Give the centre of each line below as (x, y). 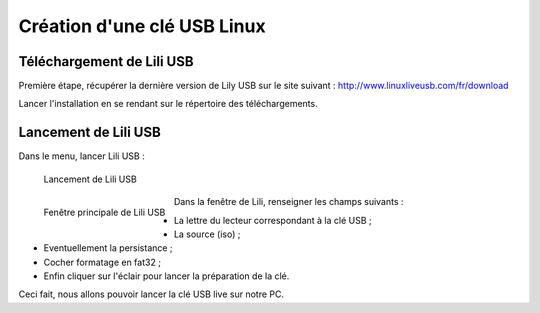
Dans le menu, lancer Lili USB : (81, 156)
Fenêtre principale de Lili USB (104, 212)
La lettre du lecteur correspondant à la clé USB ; (272, 220)
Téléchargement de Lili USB (106, 61)
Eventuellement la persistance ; (108, 248)
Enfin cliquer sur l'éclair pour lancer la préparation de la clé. (166, 276)
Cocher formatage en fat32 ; (102, 262)
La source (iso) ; (207, 234)
